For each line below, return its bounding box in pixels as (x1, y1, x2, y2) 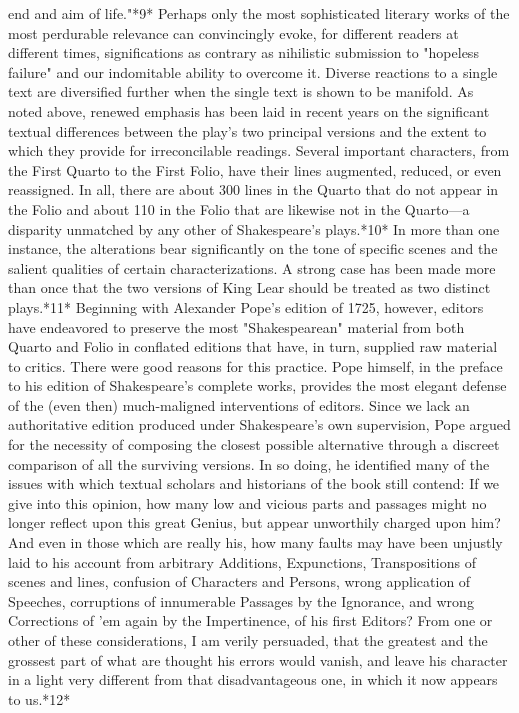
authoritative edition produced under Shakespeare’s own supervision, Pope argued (8, 414, 511, 435)
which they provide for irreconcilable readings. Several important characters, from (8, 140, 510, 161)
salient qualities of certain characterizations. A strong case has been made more (8, 257, 496, 278)
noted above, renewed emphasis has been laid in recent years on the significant (8, 100, 490, 121)
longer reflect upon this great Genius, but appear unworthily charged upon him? (8, 512, 501, 533)
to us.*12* (8, 688, 71, 709)
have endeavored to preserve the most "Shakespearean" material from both (8, 316, 465, 337)
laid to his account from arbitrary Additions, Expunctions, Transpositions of (8, 551, 476, 572)
